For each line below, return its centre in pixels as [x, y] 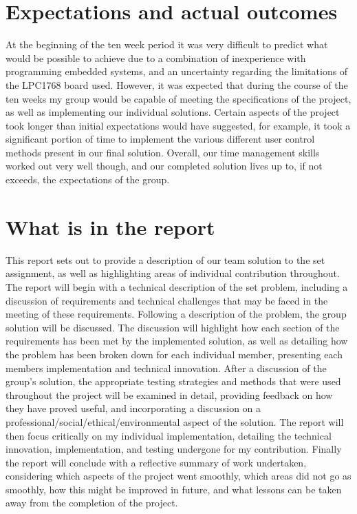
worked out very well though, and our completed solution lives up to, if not [164, 166]
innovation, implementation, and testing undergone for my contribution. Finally [174, 449]
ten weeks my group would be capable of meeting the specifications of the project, [178, 98]
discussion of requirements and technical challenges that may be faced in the [167, 300]
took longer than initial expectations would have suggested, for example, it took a [178, 125]
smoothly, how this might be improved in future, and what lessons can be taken [174, 489]
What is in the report [110, 226]
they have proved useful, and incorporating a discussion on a [133, 408]
